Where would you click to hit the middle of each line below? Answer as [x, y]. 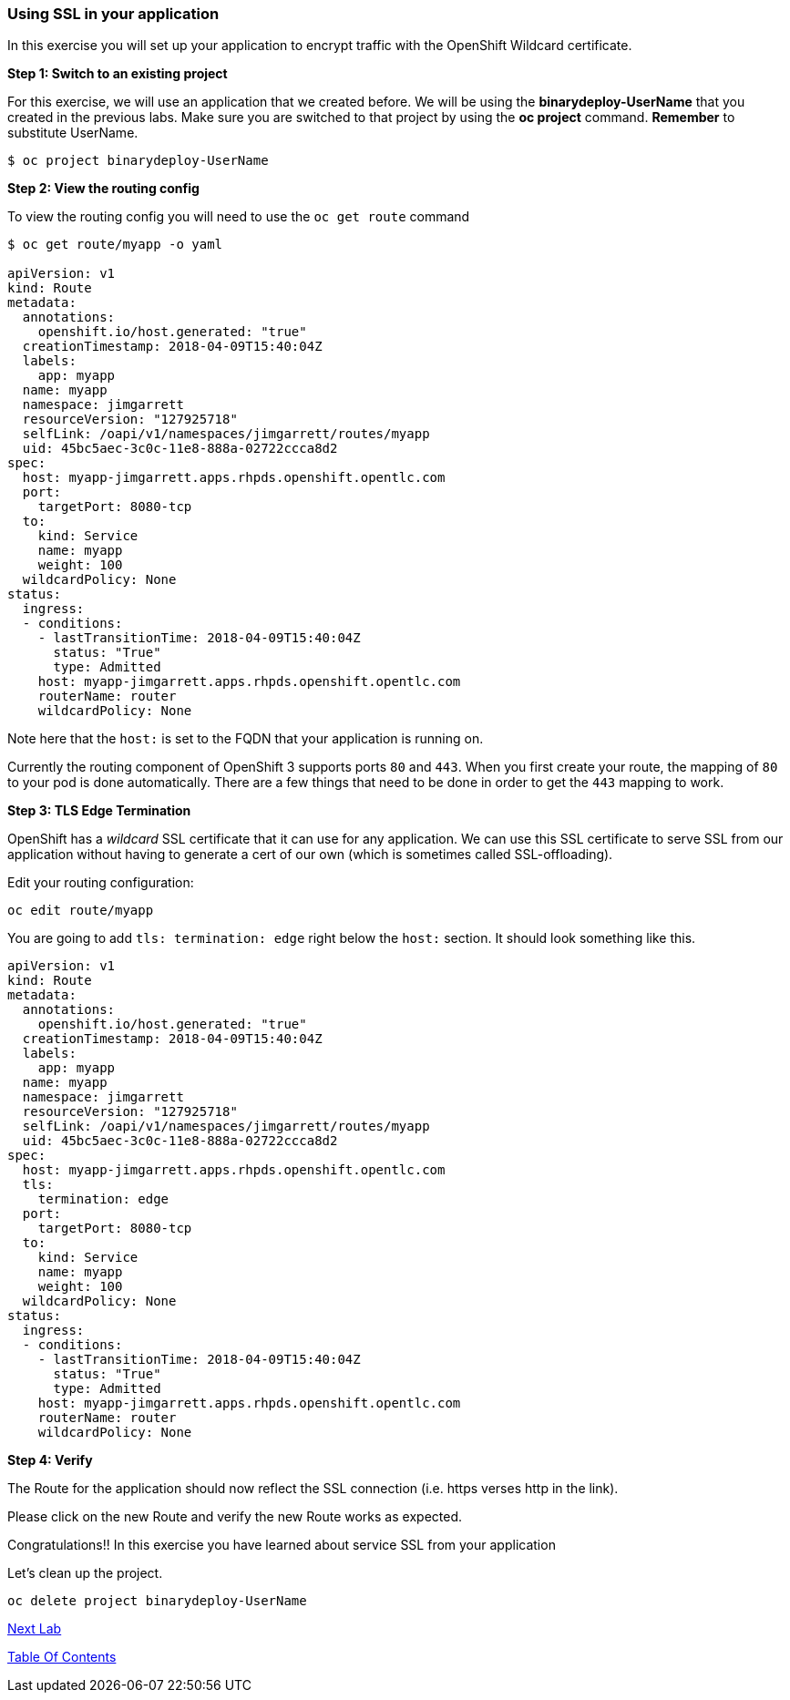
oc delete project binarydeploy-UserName [157, 1601]
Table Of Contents [62, 1657]
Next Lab [35, 1629]
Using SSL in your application [113, 14]
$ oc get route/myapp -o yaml [115, 245]
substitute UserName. [73, 133]
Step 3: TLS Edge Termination [99, 811]
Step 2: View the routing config [103, 189]
